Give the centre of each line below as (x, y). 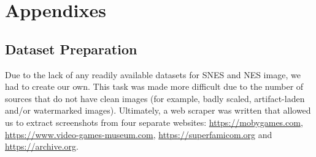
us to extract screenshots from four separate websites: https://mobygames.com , (154, 122)
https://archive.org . (42, 146)
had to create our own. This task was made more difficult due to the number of (154, 86)
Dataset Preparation (71, 49)
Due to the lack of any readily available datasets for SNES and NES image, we (153, 74)
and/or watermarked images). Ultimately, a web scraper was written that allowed (158, 110)
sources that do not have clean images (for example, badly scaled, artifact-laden (155, 98)
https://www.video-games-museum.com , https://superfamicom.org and (139, 134)
